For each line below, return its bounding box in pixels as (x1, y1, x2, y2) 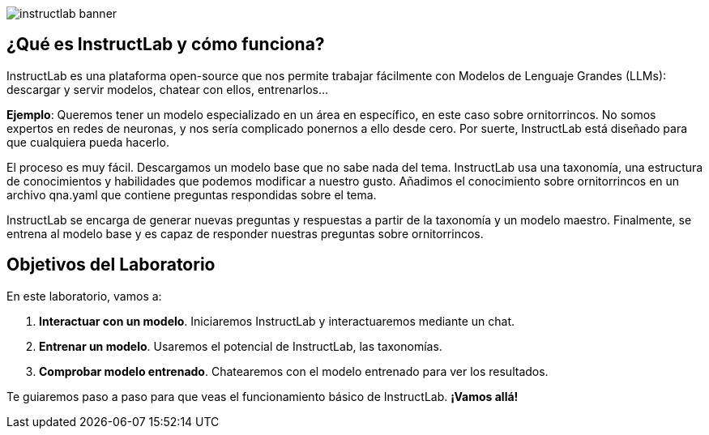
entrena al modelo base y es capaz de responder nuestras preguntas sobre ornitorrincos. (6, 226, 484, 241)
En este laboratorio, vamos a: (6, 288, 162, 303)
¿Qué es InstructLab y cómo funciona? (6, 34, 325, 55)
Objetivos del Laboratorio (6, 254, 216, 275)
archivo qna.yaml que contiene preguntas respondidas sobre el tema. (6, 187, 377, 202)
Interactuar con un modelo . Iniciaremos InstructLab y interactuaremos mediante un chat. (39, 313, 515, 328)
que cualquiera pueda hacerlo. (6, 134, 169, 149)
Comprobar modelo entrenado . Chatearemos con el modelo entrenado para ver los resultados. (39, 364, 549, 378)
